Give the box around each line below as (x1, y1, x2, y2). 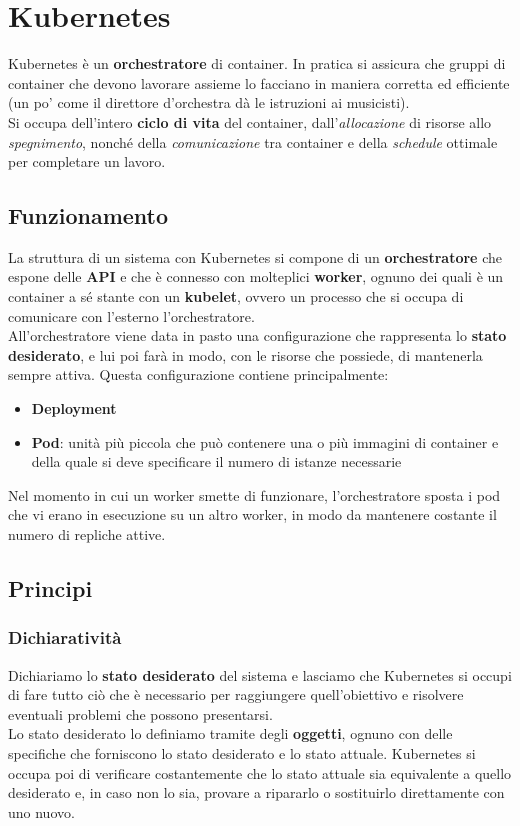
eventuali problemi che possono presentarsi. (8, 703, 273, 724)
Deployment (31, 398, 117, 419)
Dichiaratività (8, 625, 122, 650)
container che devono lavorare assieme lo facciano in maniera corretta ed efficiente (8, 72, 510, 93)
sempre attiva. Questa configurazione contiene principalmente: (8, 364, 389, 385)
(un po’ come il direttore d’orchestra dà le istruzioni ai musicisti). (8, 92, 410, 113)
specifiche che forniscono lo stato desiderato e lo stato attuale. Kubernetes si (8, 742, 476, 763)
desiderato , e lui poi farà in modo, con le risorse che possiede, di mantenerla (8, 344, 483, 365)
